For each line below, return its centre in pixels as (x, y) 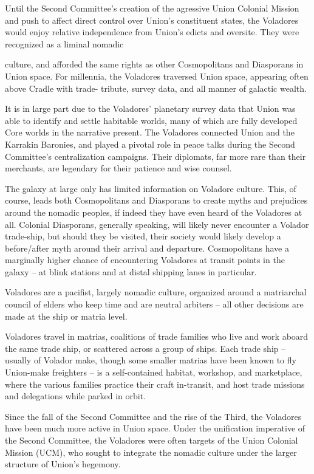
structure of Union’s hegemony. (63, 464)
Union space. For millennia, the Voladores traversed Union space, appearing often (157, 76)
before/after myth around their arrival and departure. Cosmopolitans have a (147, 248)
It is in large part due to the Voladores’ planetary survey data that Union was (150, 108)
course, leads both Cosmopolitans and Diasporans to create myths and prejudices (156, 200)
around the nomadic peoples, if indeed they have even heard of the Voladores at (154, 212)
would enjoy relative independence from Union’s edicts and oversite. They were (152, 32)
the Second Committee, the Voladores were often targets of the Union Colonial (152, 440)
